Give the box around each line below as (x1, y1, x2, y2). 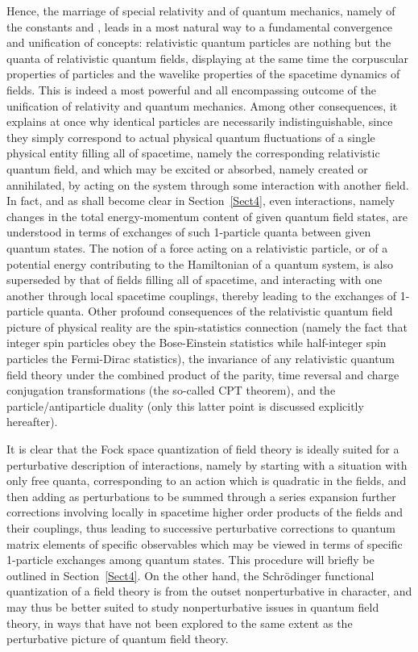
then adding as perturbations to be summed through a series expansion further (6, 487, 396, 504)
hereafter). (6, 413, 58, 430)
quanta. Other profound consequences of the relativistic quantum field (47, 303, 393, 320)
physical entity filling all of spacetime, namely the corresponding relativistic (6, 144, 380, 161)
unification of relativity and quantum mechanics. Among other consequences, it (6, 97, 398, 114)
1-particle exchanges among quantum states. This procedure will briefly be (6, 551, 375, 568)
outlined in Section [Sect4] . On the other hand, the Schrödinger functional (6, 566, 375, 583)
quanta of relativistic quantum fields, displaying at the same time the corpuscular (6, 49, 409, 66)
